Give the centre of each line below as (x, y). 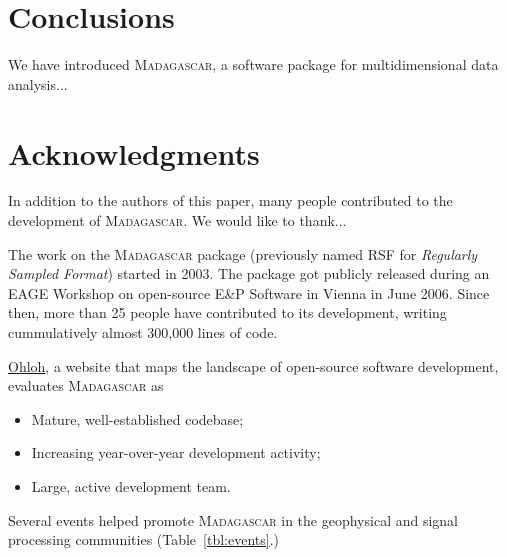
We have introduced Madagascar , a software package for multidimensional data (253, 64)
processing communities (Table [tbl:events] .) (144, 539)
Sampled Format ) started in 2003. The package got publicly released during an (249, 273)
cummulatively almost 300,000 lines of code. (143, 332)
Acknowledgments (134, 152)
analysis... (38, 83)
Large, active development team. (131, 485)
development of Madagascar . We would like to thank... (177, 220)
